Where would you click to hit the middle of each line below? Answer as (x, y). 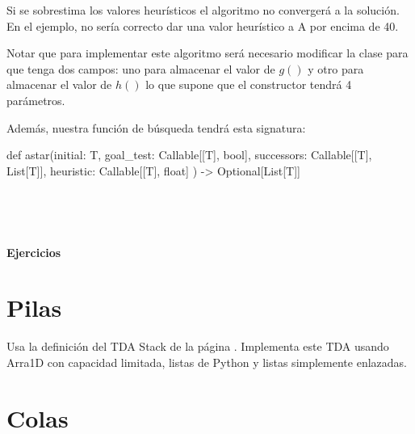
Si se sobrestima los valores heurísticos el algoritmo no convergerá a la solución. (203, 10)
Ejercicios (34, 252)
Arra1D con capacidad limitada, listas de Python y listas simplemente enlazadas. (207, 362)
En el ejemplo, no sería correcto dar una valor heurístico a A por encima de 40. (203, 25)
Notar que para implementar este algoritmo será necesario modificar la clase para (207, 53)
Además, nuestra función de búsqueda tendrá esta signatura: (156, 127)
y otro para (336, 68)
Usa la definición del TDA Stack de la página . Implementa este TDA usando (198, 346)
